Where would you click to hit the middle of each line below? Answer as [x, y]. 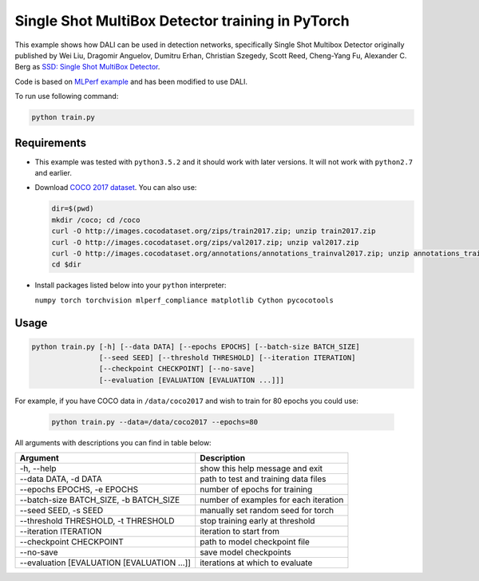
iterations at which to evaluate [256, 563]
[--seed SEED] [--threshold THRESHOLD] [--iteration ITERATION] [227, 358]
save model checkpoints [245, 552]
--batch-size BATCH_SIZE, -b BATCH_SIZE [100, 500]
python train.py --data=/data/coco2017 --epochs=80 [155, 422]
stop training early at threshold [257, 521]
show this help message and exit [261, 468]
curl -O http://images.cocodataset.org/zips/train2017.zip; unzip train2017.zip [214, 231]
